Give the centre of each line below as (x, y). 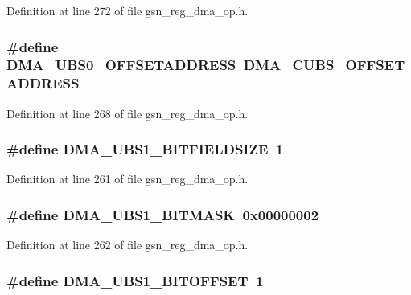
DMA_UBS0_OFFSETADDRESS (121, 65)
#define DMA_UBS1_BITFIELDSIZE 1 (145, 149)
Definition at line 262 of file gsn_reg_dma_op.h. (127, 245)
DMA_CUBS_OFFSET (324, 65)
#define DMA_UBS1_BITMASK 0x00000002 (163, 214)
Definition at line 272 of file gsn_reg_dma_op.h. (127, 10)
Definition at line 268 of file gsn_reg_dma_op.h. (127, 113)
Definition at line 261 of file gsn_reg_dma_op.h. (127, 179)
